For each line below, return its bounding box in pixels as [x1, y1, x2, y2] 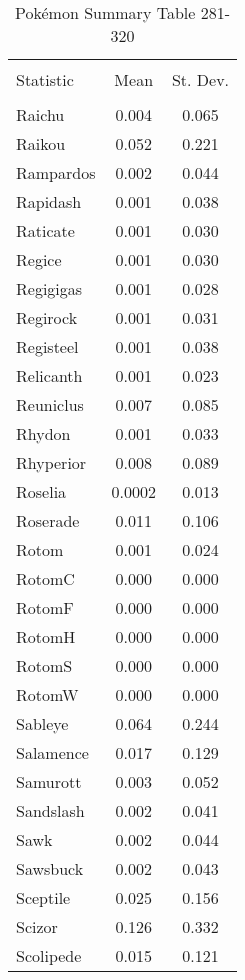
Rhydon [16, 422, 71, 445]
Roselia [16, 480, 67, 503]
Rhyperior [16, 451, 87, 474]
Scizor [16, 915, 58, 938]
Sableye [16, 712, 69, 735]
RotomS [16, 654, 73, 677]
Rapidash [16, 190, 82, 213]
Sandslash [16, 799, 85, 822]
